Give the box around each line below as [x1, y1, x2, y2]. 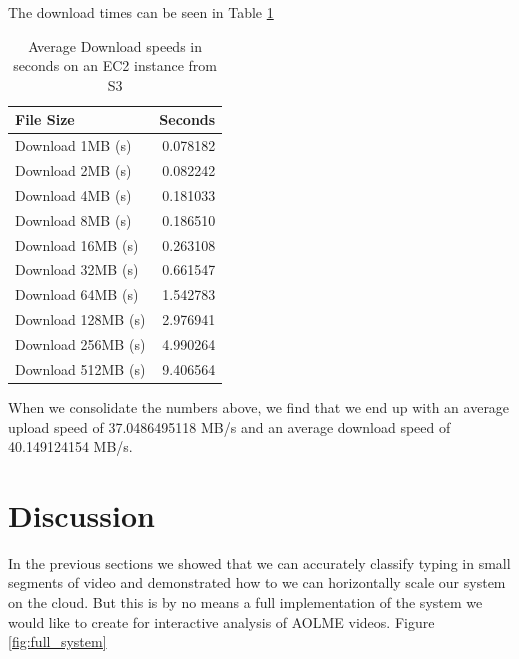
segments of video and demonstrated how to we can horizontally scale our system [8, 572, 506, 593]
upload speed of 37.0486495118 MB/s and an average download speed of [8, 416, 451, 437]
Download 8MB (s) [15, 209, 132, 230]
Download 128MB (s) [15, 309, 146, 330]
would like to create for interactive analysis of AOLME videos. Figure [8, 611, 435, 632]
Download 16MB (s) [15, 234, 139, 255]
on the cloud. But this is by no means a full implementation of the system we [8, 592, 483, 612]
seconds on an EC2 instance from [13, 55, 217, 76]
